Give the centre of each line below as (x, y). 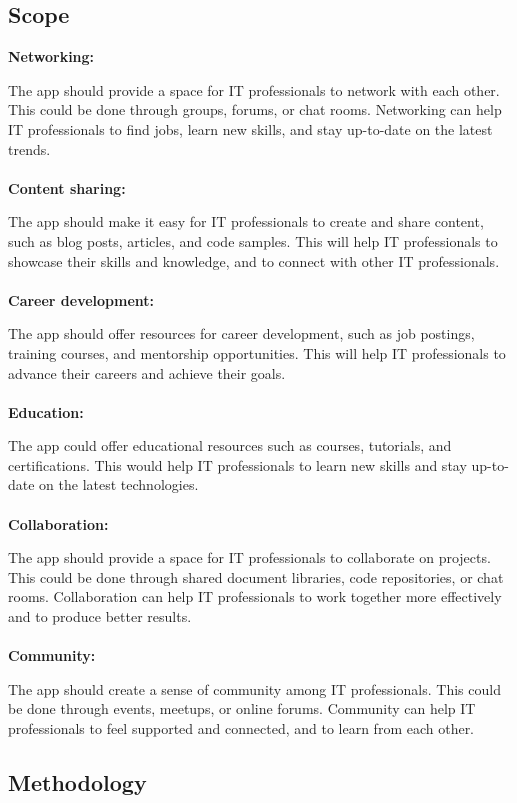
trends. (29, 148)
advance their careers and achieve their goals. (147, 372)
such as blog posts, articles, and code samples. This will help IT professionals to (253, 240)
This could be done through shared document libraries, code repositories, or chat (256, 576)
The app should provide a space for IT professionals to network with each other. (254, 89)
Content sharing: (67, 187)
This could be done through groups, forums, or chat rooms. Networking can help (255, 109)
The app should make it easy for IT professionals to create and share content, (246, 221)
